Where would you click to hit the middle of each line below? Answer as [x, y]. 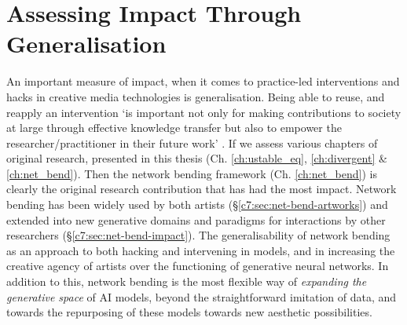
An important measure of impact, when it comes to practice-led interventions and [203, 81]
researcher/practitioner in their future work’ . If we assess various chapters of [192, 142]
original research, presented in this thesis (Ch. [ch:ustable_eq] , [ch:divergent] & [197, 158]
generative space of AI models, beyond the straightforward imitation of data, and [202, 296]
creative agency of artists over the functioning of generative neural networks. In [198, 266]
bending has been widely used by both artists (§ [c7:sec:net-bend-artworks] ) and [197, 204]
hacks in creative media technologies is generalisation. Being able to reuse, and [196, 96]
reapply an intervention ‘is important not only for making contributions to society [204, 112]
